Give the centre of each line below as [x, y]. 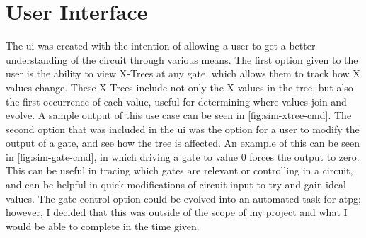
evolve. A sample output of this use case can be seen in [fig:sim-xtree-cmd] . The [179, 115]
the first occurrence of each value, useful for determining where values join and [176, 101]
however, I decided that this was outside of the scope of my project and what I [177, 212]
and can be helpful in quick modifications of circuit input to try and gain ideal [176, 185]
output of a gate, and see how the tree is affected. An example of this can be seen [183, 143]
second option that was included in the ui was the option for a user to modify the [183, 129]
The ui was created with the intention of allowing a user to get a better [161, 46]
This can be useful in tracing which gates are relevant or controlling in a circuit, [179, 170]
